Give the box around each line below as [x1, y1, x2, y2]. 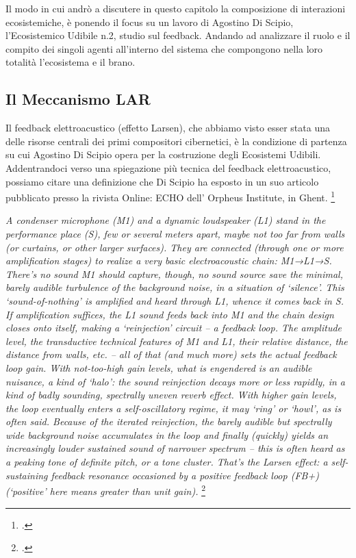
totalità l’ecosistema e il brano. [5, 55, 136, 69]
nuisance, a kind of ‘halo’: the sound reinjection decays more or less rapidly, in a [5, 374, 346, 388]
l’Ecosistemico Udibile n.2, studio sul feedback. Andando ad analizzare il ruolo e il [5, 28, 351, 42]
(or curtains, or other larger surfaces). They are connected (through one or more [5, 240, 344, 254]
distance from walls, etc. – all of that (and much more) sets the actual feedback [5, 347, 337, 362]
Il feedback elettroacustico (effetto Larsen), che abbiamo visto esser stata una [5, 121, 330, 135]
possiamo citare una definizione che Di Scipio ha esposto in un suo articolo [5, 174, 319, 188]
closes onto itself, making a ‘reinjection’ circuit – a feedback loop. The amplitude [5, 320, 342, 335]
